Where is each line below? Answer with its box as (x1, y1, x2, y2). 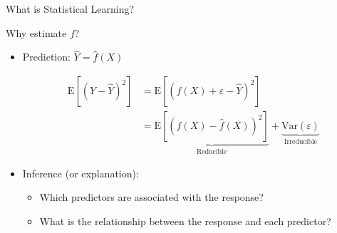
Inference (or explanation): (22, 165, 139, 180)
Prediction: (22, 49, 71, 64)
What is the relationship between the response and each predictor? (39, 213, 331, 228)
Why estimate (6, 25, 67, 40)
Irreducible (284, 138, 317, 145)
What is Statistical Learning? (6, 1, 135, 16)
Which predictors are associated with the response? (39, 190, 264, 204)
